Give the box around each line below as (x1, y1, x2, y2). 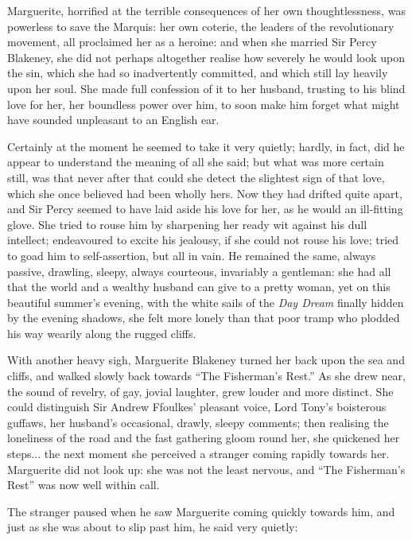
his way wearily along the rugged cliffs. (7, 324, 196, 341)
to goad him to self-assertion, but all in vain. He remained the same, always (7, 247, 376, 263)
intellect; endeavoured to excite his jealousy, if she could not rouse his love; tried (7, 231, 399, 248)
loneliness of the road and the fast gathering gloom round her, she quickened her (7, 429, 400, 446)
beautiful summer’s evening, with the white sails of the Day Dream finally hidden (7, 293, 404, 310)
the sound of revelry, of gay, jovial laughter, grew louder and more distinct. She (7, 383, 394, 399)
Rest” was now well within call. (7, 476, 160, 493)
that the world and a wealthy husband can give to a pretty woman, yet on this (7, 278, 391, 295)
